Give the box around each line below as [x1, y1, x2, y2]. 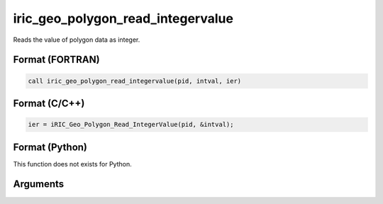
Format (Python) [13, 141, 88, 153]
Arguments [13, 178, 65, 191]
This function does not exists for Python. [13, 159, 132, 168]
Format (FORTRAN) [13, 54, 100, 66]
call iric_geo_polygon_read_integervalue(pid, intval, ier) [28, 76, 242, 85]
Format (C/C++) [13, 97, 85, 109]
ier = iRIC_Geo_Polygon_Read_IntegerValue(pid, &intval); [28, 120, 234, 129]
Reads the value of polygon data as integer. [13, 35, 140, 44]
